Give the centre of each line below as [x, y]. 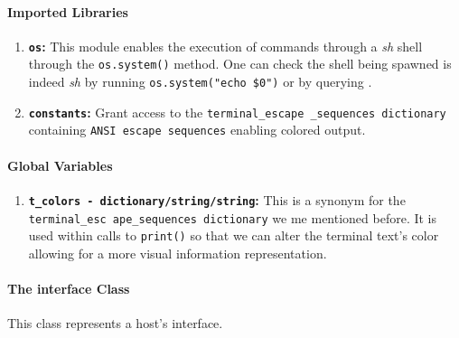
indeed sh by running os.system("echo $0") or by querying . [200, 82]
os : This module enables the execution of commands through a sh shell [225, 46]
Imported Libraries [68, 11]
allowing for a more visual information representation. [178, 253]
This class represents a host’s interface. [115, 323]
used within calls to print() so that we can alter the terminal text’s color [234, 235]
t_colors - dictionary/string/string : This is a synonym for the [217, 199]
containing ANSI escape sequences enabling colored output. [197, 130]
